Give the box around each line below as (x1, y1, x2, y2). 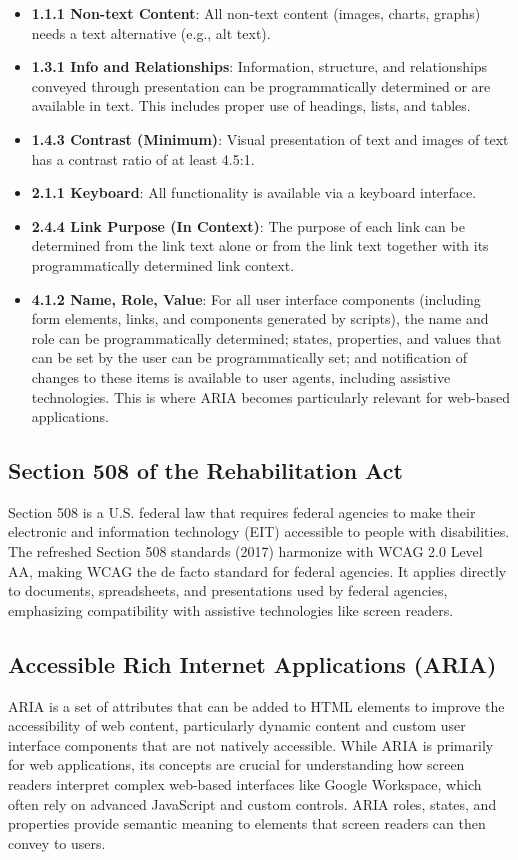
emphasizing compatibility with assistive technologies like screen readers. (8, 599, 454, 620)
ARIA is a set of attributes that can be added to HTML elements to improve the (8, 695, 505, 716)
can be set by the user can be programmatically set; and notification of (31, 347, 467, 368)
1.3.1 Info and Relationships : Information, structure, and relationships (31, 56, 488, 77)
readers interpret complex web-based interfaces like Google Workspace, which (8, 774, 482, 795)
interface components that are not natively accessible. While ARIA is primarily (8, 734, 494, 755)
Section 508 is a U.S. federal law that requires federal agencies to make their (8, 501, 476, 522)
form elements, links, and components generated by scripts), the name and (31, 308, 489, 329)
